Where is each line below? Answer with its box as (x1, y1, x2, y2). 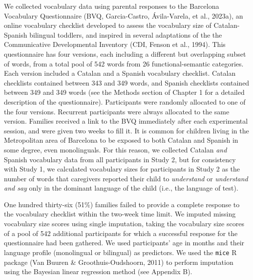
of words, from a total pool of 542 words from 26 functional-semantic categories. (4, 58, 244, 68)
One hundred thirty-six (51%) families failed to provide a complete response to (4, 199, 240, 209)
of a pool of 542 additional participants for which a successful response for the (4, 228, 238, 238)
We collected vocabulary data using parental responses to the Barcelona (4, 1, 219, 11)
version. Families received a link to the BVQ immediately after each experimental (4, 116, 248, 126)
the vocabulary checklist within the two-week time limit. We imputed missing (4, 209, 236, 219)
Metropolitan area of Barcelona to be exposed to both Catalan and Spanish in (4, 135, 238, 145)
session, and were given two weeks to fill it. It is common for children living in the (4, 125, 249, 135)
